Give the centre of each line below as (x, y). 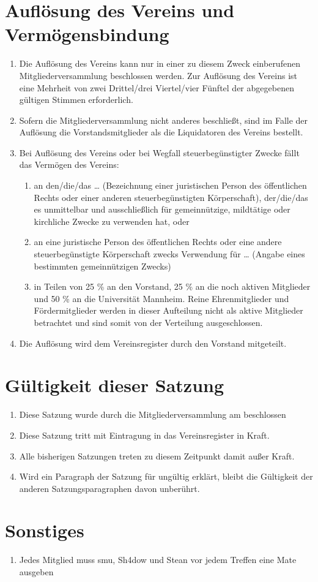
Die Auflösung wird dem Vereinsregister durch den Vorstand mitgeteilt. (153, 343)
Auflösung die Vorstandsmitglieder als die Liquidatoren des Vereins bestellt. (161, 132)
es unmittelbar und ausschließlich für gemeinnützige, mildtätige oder (162, 209)
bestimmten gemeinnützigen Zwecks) (102, 266)
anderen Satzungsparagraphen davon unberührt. (109, 488)
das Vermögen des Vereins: (69, 164)
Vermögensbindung (87, 34)
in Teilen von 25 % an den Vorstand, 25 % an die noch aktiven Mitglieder (172, 286)
